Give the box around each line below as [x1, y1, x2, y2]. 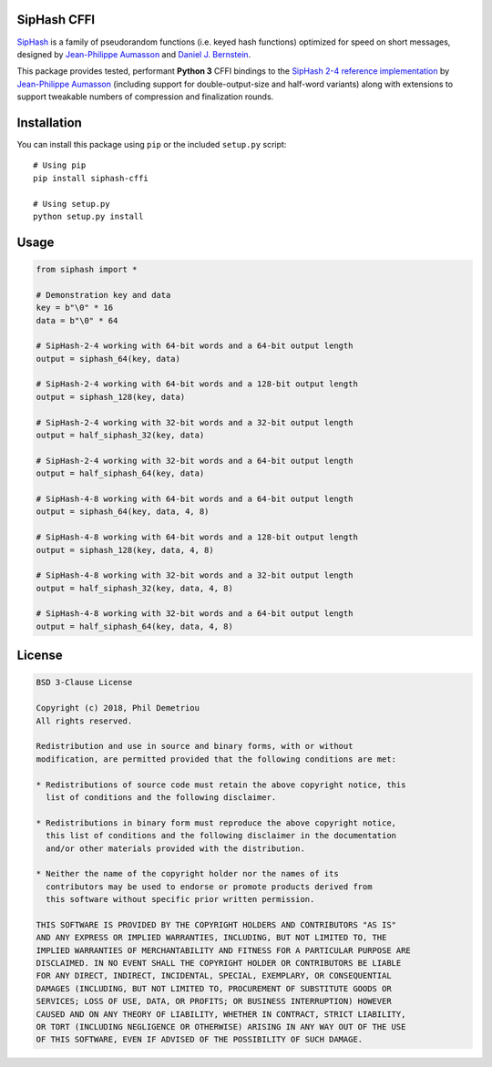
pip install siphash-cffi [33, 173, 149, 183]
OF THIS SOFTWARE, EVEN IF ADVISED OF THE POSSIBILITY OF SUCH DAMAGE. [36, 1034, 364, 1045]
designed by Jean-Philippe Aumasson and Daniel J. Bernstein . [16, 48, 251, 59]
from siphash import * [36, 264, 138, 274]
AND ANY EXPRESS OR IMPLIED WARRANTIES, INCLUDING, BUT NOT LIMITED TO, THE [36, 932, 387, 943]
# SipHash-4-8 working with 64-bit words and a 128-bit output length [36, 532, 359, 542]
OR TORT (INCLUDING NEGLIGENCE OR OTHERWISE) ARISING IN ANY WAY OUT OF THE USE [36, 1021, 406, 1032]
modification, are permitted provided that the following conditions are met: [36, 754, 396, 764]
